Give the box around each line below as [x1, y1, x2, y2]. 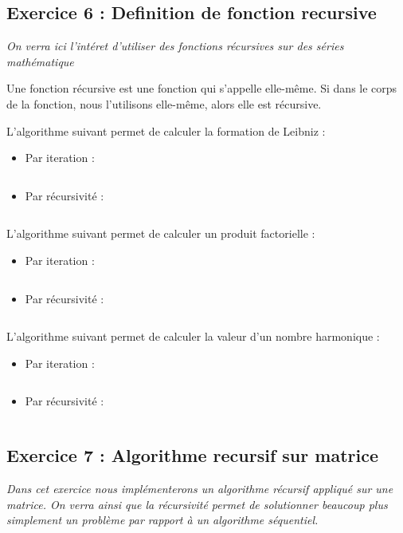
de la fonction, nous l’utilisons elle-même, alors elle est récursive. [6, 95, 322, 112]
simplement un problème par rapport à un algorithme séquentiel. [6, 511, 319, 528]
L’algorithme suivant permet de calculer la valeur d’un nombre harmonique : [6, 328, 380, 345]
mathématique [6, 53, 74, 69]
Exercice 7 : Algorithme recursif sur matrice [6, 443, 378, 468]
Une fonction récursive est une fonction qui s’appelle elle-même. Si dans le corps [6, 80, 397, 97]
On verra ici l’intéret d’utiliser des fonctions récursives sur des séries [6, 38, 344, 54]
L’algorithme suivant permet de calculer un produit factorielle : [6, 225, 315, 242]
